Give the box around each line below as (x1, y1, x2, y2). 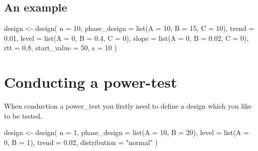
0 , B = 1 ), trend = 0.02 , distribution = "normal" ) (4, 137, 158, 147)
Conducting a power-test (4, 72, 177, 92)
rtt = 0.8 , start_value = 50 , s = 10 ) (4, 42, 117, 53)
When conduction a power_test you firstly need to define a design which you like (4, 101, 252, 111)
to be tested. (4, 110, 42, 121)
